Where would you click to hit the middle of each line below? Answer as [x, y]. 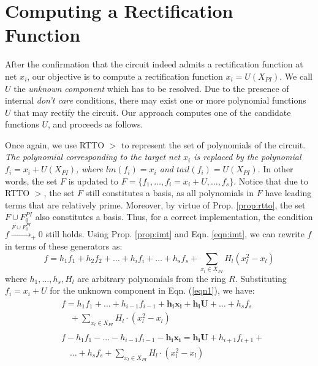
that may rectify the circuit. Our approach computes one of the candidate [152, 112]
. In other [275, 169]
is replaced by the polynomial [248, 157]
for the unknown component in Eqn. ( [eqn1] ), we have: [152, 290]
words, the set [31, 181]
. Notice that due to [271, 181]
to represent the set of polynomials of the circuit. [214, 144]
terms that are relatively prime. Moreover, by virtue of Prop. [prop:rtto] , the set [155, 204]
